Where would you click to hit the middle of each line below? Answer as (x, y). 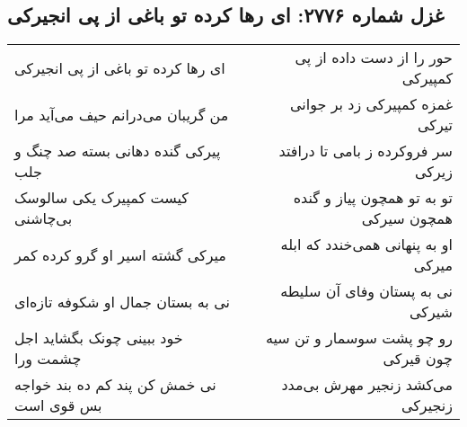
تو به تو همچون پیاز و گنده (373, 198)
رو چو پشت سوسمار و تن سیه (359, 338)
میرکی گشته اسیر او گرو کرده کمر (120, 254)
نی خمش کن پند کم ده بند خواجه (115, 385)
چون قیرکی (418, 359)
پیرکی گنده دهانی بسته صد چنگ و (118, 151)
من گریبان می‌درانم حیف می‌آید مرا (122, 114)
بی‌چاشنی (44, 218)
